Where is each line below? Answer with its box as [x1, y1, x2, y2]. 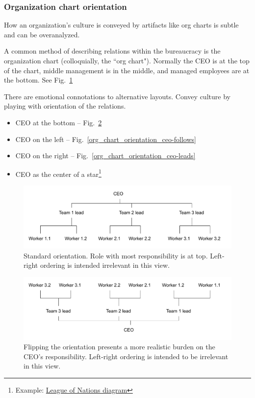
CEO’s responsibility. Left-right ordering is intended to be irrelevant [24, 351, 229, 361]
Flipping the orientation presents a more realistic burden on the [24, 341, 215, 352]
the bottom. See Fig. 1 [4, 75, 73, 85]
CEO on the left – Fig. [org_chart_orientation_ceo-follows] [15, 134, 196, 144]
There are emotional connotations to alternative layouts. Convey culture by [4, 91, 230, 101]
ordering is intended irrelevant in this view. [40, 260, 170, 270]
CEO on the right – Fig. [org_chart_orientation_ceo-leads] [15, 150, 196, 161]
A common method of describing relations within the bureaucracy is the [4, 46, 221, 56]
